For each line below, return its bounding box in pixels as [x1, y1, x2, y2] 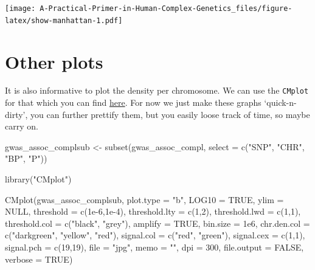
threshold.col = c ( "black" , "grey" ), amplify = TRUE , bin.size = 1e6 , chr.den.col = [5, 216, 310, 229]
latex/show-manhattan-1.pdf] [5, 16, 123, 25]
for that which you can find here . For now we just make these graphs [5, 96, 261, 109]
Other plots [5, 49, 103, 74]
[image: [5, 4, 36, 13]
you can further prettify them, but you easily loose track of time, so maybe [30, 108, 310, 120]
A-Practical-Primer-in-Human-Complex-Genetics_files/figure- [40, 4, 292, 13]
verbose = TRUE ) [5, 252, 73, 265]
